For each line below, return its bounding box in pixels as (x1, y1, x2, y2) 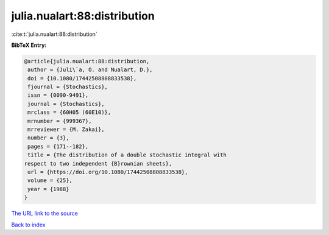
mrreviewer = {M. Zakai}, (27, 126, 105, 133)
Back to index (11, 221, 46, 228)
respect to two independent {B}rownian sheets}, (24, 160, 172, 167)
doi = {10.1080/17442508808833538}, (27, 75, 137, 82)
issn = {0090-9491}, (27, 92, 89, 99)
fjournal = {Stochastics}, (27, 83, 108, 91)
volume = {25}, (27, 177, 73, 184)
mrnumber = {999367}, (27, 118, 92, 124)
